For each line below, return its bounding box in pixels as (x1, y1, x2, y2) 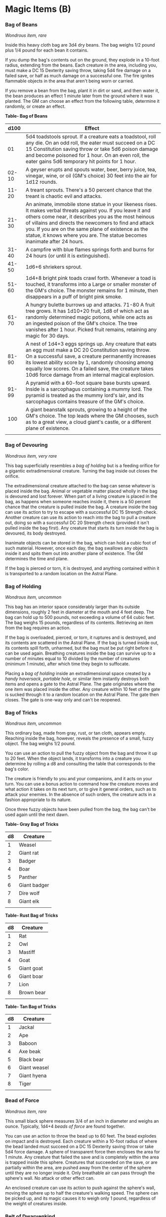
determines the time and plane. (5, 555, 69, 561)
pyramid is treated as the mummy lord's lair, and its (25, 392, 144, 399)
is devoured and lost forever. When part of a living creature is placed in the (5, 493, 157, 499)
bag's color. (5, 766, 30, 772)
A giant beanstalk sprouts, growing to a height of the (25, 406, 147, 413)
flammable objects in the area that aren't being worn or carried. (5, 78, 134, 84)
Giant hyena (19, 1072, 47, 1079)
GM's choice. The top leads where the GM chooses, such (25, 412, 159, 419)
